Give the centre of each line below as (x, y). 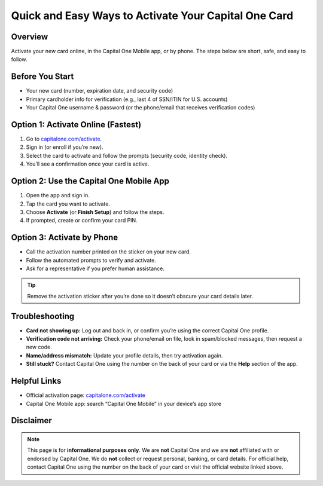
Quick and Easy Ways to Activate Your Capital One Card (152, 16)
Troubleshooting (43, 316)
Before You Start (42, 77)
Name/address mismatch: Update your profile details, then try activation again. (124, 355)
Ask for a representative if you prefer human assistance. (95, 268)
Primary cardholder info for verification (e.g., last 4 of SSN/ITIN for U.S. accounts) (127, 99)
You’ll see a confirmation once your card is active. (88, 164)
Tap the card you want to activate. (68, 204)
